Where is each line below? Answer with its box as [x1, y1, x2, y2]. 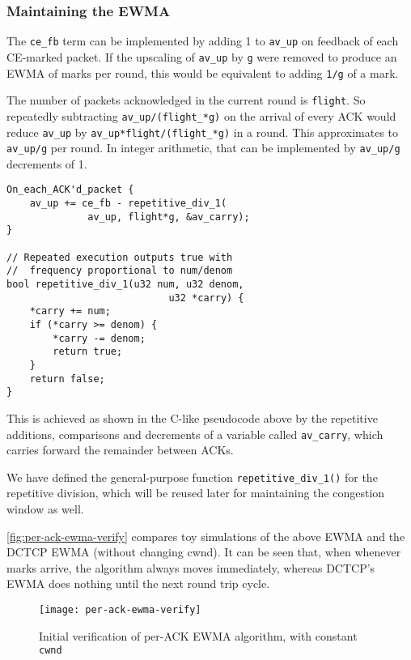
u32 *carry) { [168, 292, 244, 304]
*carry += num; [29, 305, 111, 317]
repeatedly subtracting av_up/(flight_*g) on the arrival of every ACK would [6, 107, 396, 124]
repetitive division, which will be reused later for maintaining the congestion [6, 484, 385, 501]
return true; [53, 346, 123, 358]
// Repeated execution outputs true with [6, 251, 233, 263]
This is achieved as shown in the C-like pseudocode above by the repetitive [6, 409, 378, 426]
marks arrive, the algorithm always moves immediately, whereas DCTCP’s [6, 559, 375, 576]
